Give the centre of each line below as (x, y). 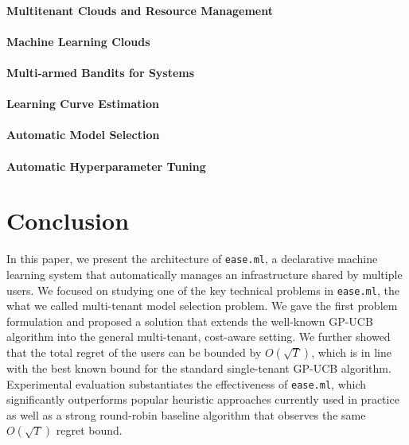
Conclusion (68, 221)
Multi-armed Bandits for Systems (101, 72)
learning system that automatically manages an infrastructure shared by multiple (204, 274)
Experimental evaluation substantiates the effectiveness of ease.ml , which (187, 383)
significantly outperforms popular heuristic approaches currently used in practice (203, 399)
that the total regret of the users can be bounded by (134, 352)
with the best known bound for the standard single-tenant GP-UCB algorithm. (199, 368)
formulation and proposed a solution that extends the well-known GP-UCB (190, 321)
